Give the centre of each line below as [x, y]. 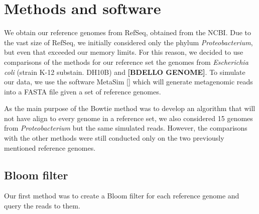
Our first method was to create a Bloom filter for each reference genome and [122, 196]
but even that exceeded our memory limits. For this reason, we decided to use [124, 52]
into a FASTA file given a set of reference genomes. [83, 91]
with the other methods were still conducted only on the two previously [114, 138]
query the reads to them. [42, 206]
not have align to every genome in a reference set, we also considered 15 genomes [128, 118]
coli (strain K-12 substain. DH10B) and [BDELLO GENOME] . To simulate [125, 72]
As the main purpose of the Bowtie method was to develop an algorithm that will [130, 108]
